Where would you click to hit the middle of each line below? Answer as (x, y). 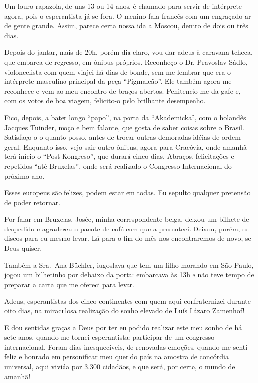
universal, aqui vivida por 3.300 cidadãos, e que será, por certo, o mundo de (120, 366)
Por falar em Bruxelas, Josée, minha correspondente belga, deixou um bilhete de (127, 219)
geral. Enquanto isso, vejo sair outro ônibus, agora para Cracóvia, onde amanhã (126, 146)
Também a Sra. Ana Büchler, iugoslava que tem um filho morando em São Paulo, (129, 265)
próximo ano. (25, 176)
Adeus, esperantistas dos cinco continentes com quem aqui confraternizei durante (128, 301)
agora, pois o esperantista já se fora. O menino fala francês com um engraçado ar (128, 16)
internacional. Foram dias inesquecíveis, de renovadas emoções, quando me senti (126, 346)
